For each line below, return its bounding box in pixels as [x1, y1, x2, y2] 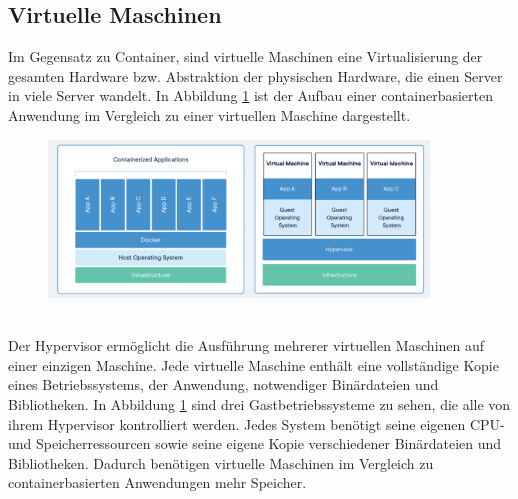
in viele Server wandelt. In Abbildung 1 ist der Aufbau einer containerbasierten [8, 85, 494, 106]
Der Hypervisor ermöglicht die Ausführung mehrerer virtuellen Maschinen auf [8, 335, 485, 356]
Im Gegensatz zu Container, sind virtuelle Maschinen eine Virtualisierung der [8, 46, 483, 67]
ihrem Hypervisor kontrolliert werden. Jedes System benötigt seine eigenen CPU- [8, 413, 505, 434]
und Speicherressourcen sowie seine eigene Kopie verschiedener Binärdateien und [8, 433, 502, 454]
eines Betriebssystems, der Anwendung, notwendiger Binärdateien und [8, 374, 439, 395]
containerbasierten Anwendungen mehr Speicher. [8, 472, 307, 493]
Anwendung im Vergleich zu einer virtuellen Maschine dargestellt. [8, 104, 411, 125]
